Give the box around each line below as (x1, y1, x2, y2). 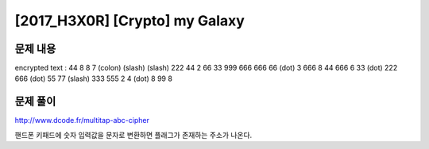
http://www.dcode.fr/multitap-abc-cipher (14, 116, 150, 125)
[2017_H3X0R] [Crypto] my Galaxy (14, 12, 245, 29)
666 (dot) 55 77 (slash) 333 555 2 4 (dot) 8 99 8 (14, 74, 172, 83)
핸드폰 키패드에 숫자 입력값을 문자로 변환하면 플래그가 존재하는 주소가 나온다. (14, 130, 253, 139)
